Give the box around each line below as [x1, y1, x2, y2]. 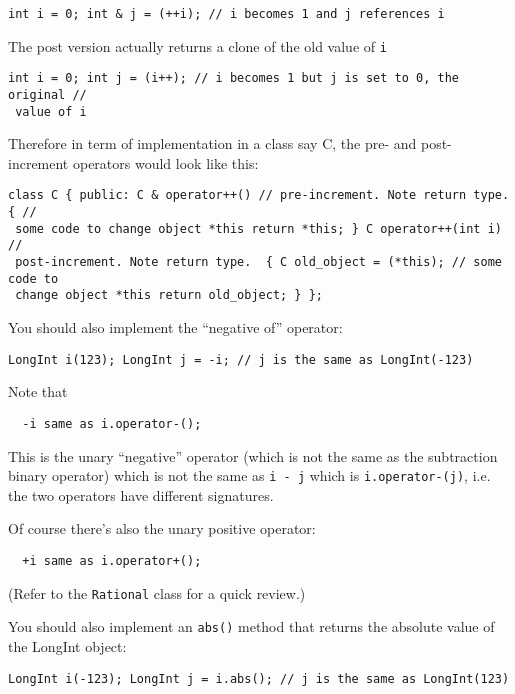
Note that [8, 381, 68, 402]
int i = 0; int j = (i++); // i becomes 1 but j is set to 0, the [8, 71, 460, 86]
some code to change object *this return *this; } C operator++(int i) [15, 221, 502, 236]
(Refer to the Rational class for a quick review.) [8, 582, 306, 603]
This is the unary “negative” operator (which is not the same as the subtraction [8, 445, 498, 466]
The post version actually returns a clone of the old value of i [8, 35, 387, 56]
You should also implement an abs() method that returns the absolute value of [8, 616, 495, 637]
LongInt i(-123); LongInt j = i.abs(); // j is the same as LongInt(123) [8, 671, 510, 686]
